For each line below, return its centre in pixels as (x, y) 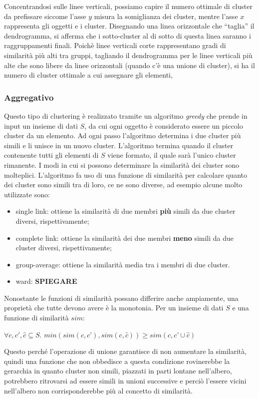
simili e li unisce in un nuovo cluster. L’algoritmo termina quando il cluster (119, 145)
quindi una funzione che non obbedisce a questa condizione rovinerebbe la (117, 361)
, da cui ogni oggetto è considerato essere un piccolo (164, 125)
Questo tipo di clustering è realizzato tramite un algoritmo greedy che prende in (126, 115)
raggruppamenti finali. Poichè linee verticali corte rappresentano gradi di (115, 45)
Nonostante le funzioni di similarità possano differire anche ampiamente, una (121, 298)
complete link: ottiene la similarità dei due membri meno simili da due (125, 238)
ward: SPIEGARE (46, 281)
